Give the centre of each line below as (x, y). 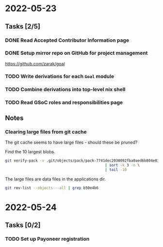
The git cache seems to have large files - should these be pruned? (71, 142)
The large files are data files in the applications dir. (55, 179)
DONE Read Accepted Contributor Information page (67, 40)
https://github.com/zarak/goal (35, 64)
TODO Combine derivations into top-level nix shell (65, 89)
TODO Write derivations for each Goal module (60, 76)
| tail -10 (116, 170)
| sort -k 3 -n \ (122, 165)
